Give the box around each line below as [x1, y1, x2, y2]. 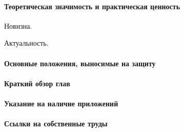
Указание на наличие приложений [4, 98, 118, 108]
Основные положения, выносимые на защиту [4, 58, 156, 68]
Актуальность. [4, 37, 49, 48]
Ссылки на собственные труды [4, 118, 108, 129]
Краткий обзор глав [4, 78, 70, 88]
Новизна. [4, 20, 32, 31]
